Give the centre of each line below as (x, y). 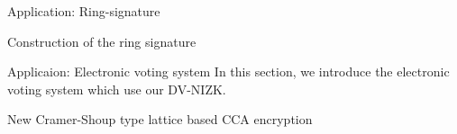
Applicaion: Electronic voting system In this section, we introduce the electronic (228, 71)
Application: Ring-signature (84, 11)
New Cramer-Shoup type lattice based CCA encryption (160, 119)
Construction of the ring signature (102, 41)
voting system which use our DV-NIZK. (117, 89)
